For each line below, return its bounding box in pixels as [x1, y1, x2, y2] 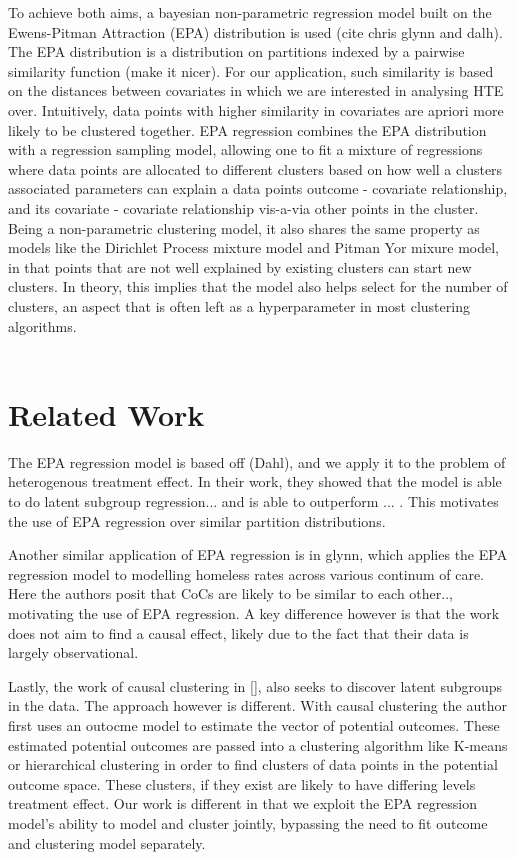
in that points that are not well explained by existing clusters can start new [8, 256, 472, 277]
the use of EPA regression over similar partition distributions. [8, 510, 386, 531]
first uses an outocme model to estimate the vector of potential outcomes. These [8, 714, 500, 735]
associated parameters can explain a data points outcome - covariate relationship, [8, 178, 508, 199]
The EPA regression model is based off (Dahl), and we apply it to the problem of [8, 451, 506, 472]
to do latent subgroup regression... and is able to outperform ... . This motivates [8, 491, 499, 511]
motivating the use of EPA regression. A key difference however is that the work [8, 602, 500, 623]
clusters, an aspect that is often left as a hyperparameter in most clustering [8, 295, 470, 316]
